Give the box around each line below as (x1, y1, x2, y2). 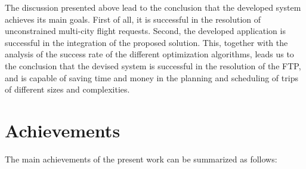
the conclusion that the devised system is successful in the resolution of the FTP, (5, 59, 301, 72)
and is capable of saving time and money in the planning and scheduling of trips (5, 71, 298, 84)
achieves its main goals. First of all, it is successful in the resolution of (5, 13, 261, 25)
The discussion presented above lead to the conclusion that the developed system (5, 1, 301, 13)
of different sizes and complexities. (5, 83, 130, 96)
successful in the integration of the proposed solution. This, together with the (5, 36, 288, 48)
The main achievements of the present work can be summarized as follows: (5, 152, 277, 165)
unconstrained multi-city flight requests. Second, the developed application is (5, 24, 286, 37)
